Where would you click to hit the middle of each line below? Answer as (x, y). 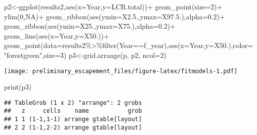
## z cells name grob (73, 111)
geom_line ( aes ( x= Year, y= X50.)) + (57, 35)
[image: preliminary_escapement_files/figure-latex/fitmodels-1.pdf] (121, 71)
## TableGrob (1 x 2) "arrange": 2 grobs (73, 103)
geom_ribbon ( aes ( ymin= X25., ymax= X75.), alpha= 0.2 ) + (90, 26)
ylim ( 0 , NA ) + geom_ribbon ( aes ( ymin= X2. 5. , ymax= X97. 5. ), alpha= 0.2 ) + (114, 16)
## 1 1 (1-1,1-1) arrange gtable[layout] (73, 119)
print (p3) (18, 87)
